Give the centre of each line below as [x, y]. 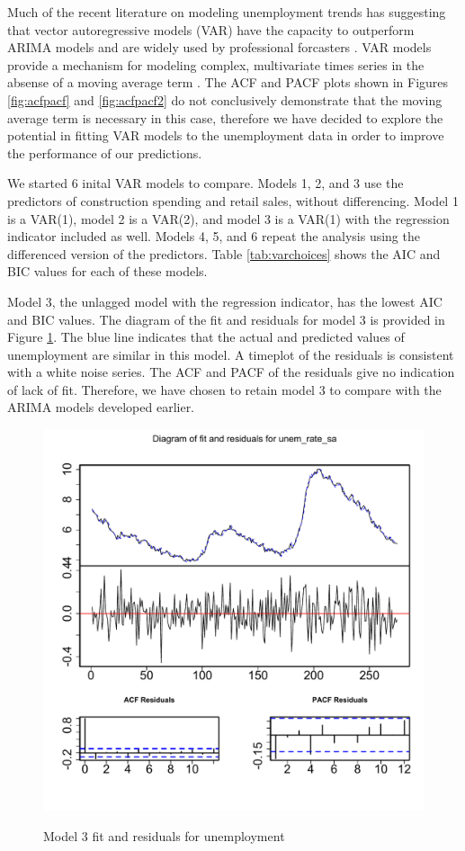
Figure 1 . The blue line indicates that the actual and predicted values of [206, 337]
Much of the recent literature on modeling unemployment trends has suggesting [227, 12]
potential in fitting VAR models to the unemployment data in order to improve [226, 135]
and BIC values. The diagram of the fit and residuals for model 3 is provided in [226, 319]
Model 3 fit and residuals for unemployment [164, 835]
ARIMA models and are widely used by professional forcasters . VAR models [219, 47]
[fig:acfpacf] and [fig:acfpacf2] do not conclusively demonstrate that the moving [225, 99]
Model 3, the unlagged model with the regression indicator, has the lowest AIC [225, 301]
